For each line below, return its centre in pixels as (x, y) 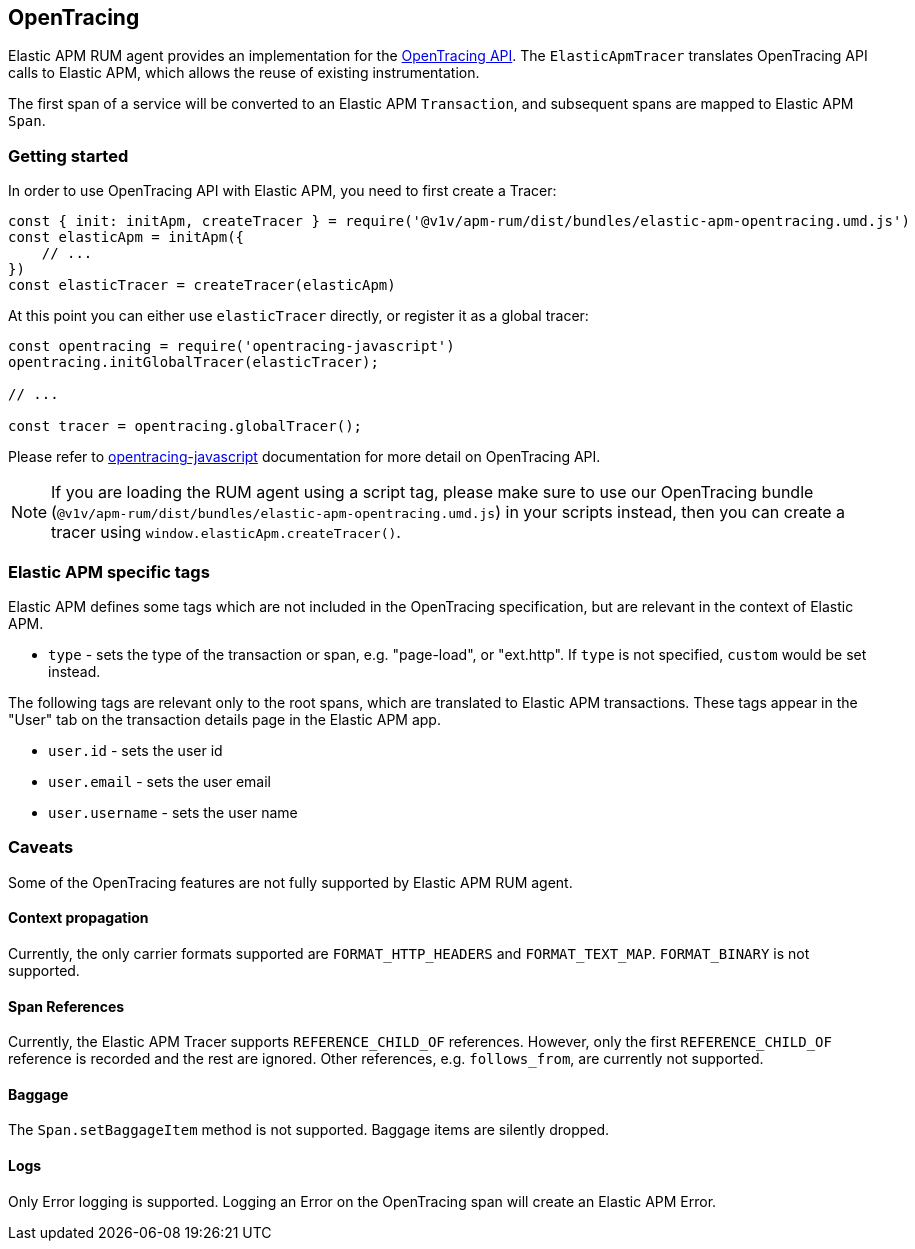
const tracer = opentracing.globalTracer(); (185, 426)
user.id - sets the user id (135, 750)
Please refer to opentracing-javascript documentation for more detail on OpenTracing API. (304, 457)
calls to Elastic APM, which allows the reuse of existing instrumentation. (244, 73)
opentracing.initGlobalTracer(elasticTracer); (193, 362)
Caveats (41, 847)
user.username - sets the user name (173, 812)
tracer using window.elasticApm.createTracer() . (226, 532)
